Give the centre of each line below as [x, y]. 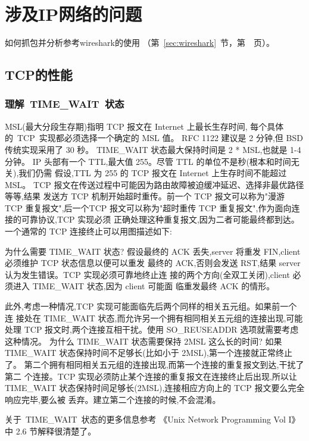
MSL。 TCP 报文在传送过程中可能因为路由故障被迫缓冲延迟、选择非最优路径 [154, 184]
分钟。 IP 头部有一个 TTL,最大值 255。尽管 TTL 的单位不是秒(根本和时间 [148, 161]
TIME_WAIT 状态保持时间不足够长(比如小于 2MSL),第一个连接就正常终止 [149, 353]
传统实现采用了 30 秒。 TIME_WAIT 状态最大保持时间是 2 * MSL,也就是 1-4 [153, 149]
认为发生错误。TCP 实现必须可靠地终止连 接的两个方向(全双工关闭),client [147, 274]
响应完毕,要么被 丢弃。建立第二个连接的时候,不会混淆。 [113, 399]
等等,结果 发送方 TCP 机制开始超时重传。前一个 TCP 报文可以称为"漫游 [145, 196]
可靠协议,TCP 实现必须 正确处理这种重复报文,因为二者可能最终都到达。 [160, 219]
